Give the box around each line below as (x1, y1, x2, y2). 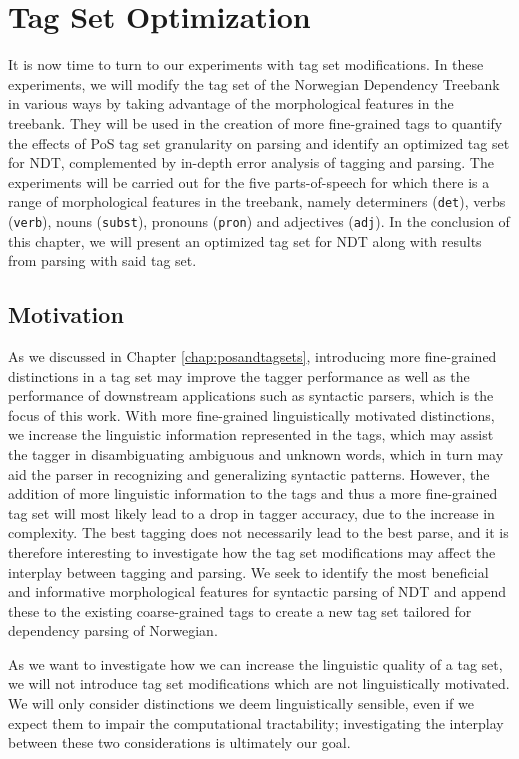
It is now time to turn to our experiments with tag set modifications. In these (8, 54, 484, 75)
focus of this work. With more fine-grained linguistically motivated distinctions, (8, 404, 495, 425)
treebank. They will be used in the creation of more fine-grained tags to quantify (8, 112, 503, 133)
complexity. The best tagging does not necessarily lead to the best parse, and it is (8, 522, 509, 543)
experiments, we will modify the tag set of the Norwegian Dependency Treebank (8, 73, 500, 94)
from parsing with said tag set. (8, 250, 197, 271)
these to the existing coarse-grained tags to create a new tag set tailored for (8, 600, 472, 621)
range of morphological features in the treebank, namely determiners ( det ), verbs (8, 191, 506, 212)
